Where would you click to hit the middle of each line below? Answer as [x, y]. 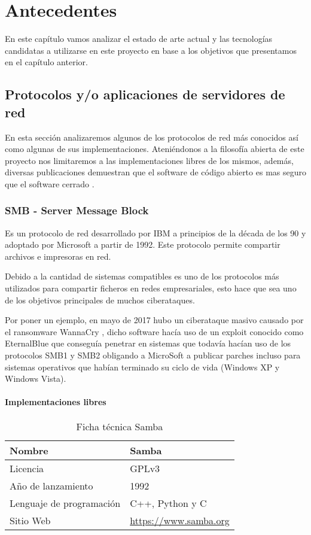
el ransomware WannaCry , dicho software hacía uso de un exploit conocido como [154, 331]
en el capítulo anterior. [46, 62]
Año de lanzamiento [51, 485]
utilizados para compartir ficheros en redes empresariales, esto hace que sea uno [151, 288]
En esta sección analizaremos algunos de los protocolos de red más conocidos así [152, 137]
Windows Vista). [36, 379]
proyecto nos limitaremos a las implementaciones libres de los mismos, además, [149, 160]
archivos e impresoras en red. [58, 256]
